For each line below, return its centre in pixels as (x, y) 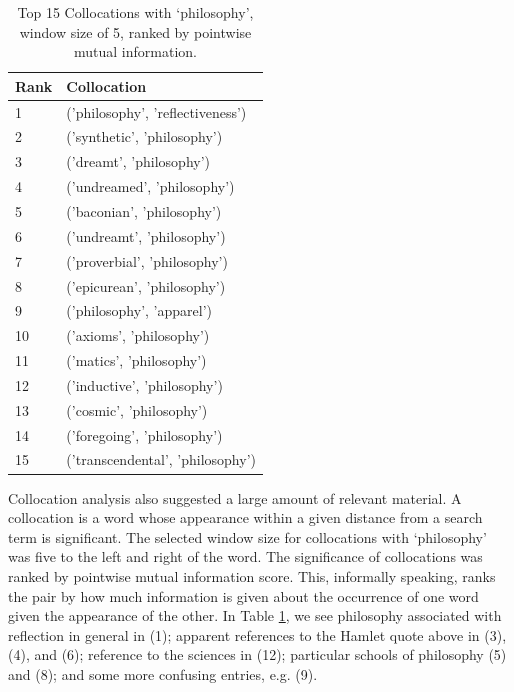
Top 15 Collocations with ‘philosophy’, (135, 12)
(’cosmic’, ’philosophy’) (137, 409)
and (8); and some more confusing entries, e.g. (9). (163, 673)
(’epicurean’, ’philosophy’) (146, 285)
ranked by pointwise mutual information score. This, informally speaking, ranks (252, 575)
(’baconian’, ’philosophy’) (144, 211)
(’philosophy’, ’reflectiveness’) (156, 111)
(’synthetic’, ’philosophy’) (144, 136)
